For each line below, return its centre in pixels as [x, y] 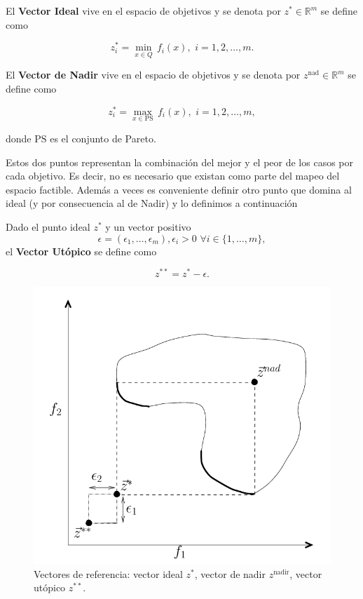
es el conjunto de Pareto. [103, 138]
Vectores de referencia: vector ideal [108, 573]
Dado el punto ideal [48, 226]
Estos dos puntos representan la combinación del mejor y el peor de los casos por [180, 162]
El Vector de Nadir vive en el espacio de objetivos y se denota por [153, 75]
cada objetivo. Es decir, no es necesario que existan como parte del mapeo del [173, 176]
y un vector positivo [148, 226]
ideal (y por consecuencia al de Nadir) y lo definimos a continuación [152, 203]
